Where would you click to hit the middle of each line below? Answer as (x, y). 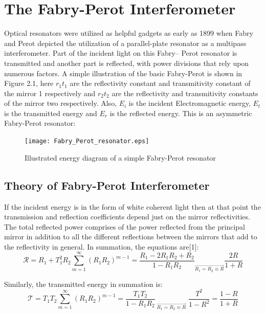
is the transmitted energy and (51, 113)
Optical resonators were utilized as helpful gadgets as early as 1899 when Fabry (129, 33)
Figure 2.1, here (29, 83)
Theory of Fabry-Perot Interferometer (107, 185)
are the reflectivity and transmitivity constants (185, 93)
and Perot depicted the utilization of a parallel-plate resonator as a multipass (125, 43)
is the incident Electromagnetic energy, (190, 103)
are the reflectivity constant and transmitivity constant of (160, 83)
